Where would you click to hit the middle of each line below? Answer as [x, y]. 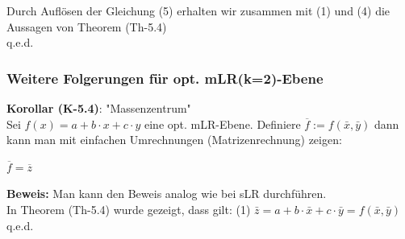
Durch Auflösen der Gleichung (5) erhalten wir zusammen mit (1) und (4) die [198, 10]
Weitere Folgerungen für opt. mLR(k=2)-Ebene [165, 78]
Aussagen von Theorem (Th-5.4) [87, 26]
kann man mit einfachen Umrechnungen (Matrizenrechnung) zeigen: [174, 140]
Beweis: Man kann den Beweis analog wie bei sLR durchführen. [167, 194]
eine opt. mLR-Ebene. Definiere [222, 124]
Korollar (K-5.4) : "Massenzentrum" [99, 108]
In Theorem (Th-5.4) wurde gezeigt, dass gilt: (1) [129, 209]
